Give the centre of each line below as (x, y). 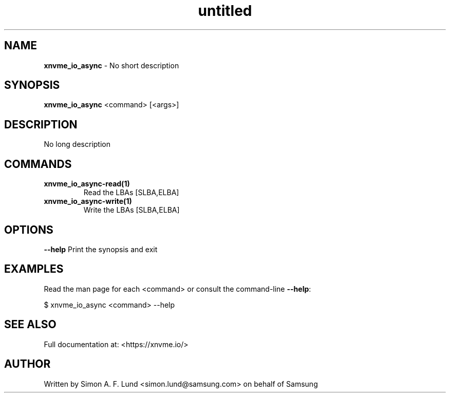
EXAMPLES (34, 269)
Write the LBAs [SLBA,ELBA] (132, 210)
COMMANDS (38, 164)
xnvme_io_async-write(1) (88, 201)
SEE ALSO (30, 325)
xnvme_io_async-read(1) (87, 184)
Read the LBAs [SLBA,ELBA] (131, 193)
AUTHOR (27, 364)
